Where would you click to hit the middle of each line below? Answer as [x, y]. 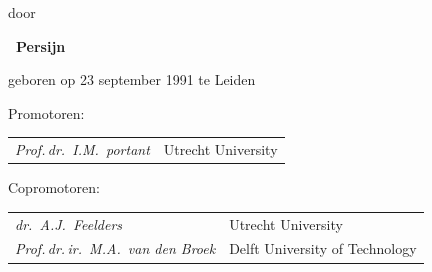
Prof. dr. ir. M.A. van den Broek [115, 248]
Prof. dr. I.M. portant [82, 149]
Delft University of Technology [323, 248]
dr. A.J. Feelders [69, 223]
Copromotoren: [54, 187]
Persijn [41, 45]
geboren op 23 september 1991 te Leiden [132, 79]
